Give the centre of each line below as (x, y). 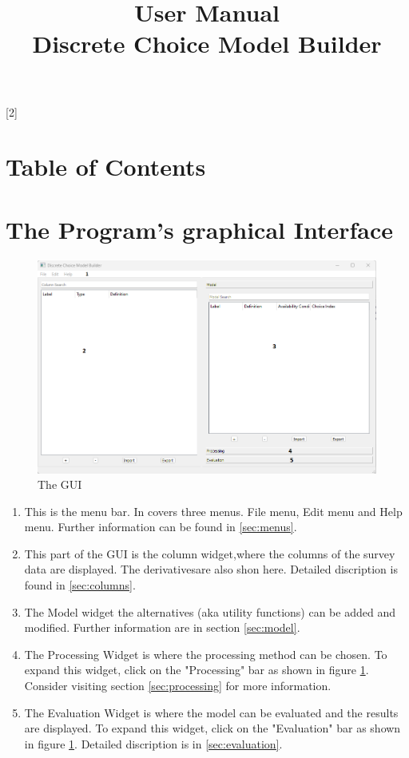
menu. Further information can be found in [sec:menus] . (161, 527)
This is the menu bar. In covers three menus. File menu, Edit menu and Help (213, 511)
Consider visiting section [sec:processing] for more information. (178, 686)
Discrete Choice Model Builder (207, 44)
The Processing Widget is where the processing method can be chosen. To (206, 654)
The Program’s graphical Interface (200, 229)
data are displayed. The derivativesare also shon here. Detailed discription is (211, 569)
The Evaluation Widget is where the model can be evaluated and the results (211, 712)
